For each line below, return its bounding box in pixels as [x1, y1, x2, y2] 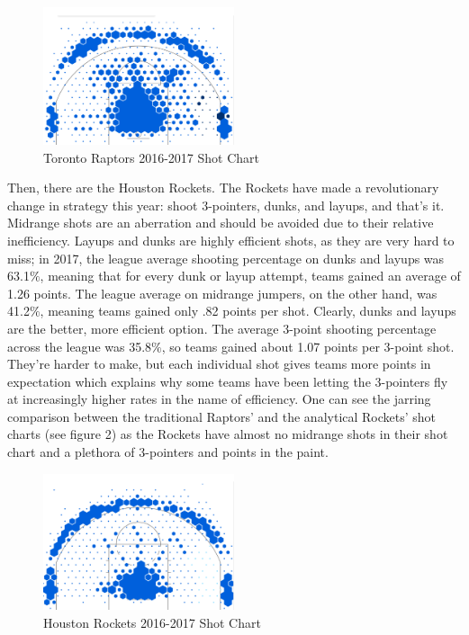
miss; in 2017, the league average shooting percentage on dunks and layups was [7, 248, 445, 267]
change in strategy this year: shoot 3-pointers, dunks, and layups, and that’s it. [7, 195, 445, 214]
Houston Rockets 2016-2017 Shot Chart [43, 613, 261, 631]
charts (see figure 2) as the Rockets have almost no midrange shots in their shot [7, 425, 448, 443]
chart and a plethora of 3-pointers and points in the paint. [7, 443, 329, 461]
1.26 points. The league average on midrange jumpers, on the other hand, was [7, 283, 437, 302]
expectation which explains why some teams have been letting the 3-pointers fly [7, 371, 448, 390]
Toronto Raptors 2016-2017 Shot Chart [43, 148, 259, 166]
